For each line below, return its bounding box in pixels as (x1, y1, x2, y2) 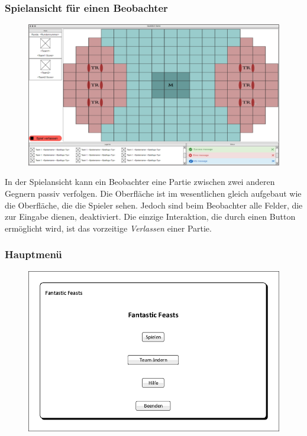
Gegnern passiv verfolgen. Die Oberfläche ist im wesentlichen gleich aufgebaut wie (5, 187, 302, 199)
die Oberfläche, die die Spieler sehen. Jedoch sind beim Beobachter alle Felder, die (5, 199, 303, 211)
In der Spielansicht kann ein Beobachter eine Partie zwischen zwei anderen (5, 175, 275, 188)
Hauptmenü (5, 247, 62, 262)
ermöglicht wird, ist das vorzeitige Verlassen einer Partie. (5, 222, 212, 234)
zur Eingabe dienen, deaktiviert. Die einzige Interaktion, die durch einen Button (5, 210, 296, 223)
